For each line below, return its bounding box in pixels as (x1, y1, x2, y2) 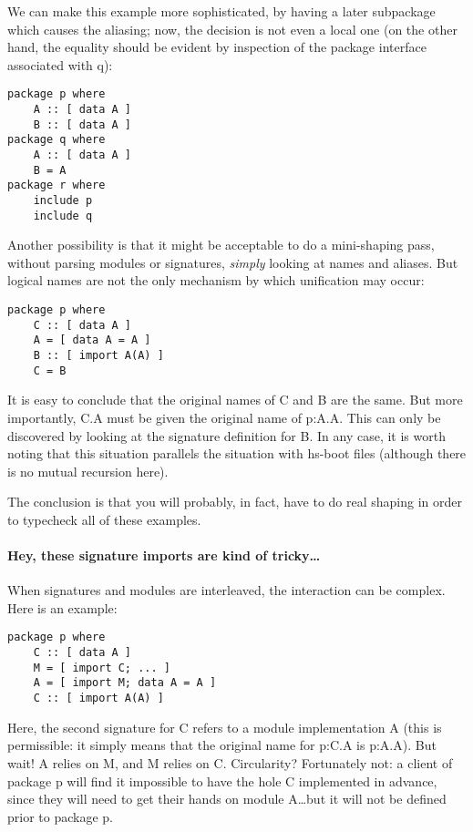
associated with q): (7, 55, 113, 74)
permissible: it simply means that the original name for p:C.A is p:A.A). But (7, 735, 437, 755)
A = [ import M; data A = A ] (33, 676, 217, 690)
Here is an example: (7, 598, 118, 617)
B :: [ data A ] (33, 118, 132, 131)
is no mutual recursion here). (7, 461, 169, 480)
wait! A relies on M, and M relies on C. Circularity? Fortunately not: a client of (7, 753, 453, 772)
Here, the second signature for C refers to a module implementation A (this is (7, 717, 442, 736)
